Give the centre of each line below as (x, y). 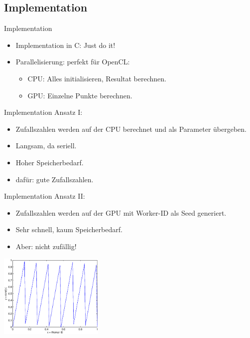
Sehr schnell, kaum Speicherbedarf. (69, 229)
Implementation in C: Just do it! (65, 45)
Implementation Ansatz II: (45, 196)
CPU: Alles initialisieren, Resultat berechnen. (97, 78)
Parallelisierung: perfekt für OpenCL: (73, 62)
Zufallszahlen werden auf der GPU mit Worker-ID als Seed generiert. (121, 212)
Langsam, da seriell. (46, 146)
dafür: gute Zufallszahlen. (55, 179)
